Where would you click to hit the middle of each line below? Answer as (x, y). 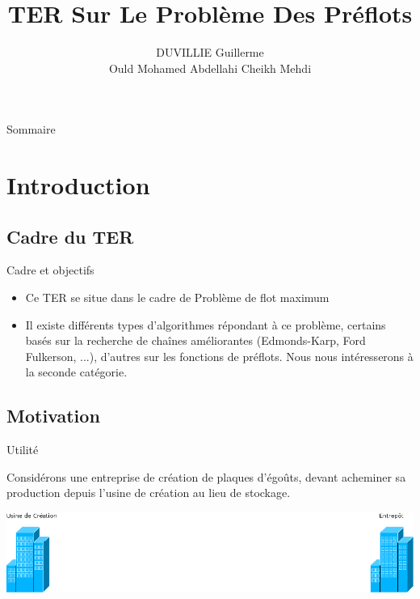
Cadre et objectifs (50, 270)
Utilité (23, 450)
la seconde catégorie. (76, 372)
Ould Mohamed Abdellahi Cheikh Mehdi (210, 68)
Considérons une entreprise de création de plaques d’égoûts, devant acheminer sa (206, 476)
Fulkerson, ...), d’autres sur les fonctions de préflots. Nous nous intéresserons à (219, 356)
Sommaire (31, 129)
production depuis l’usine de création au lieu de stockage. (149, 493)
